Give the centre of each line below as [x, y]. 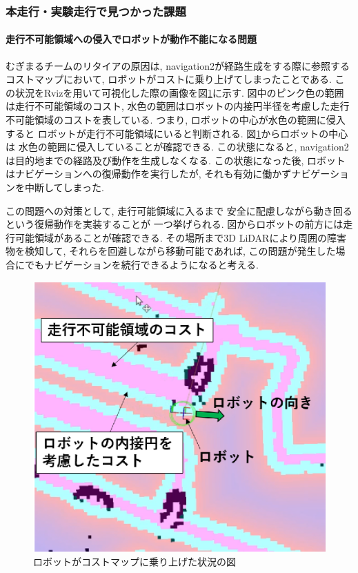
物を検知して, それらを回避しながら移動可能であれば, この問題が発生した [171, 251]
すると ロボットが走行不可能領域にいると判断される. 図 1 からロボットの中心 [177, 133]
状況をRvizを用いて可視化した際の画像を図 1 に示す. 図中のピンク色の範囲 [179, 92]
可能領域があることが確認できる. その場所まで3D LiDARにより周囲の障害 [181, 237]
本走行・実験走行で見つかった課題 [96, 11]
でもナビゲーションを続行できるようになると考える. [141, 264]
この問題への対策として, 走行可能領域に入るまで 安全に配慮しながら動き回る [179, 210]
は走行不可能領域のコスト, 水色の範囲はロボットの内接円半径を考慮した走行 [178, 106]
